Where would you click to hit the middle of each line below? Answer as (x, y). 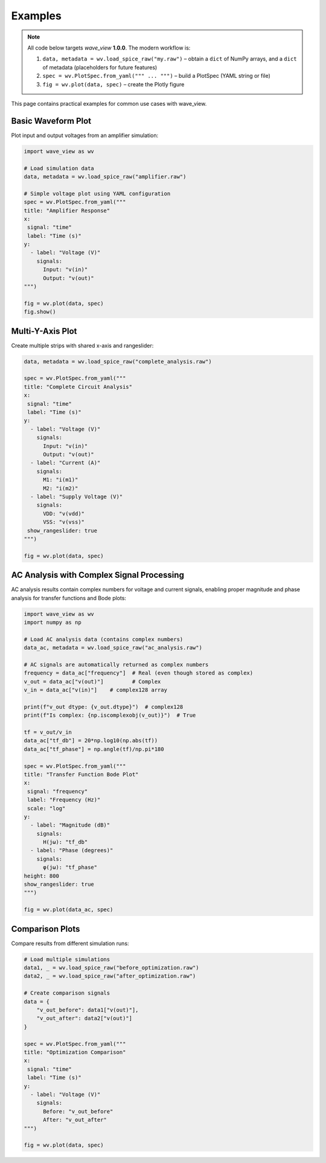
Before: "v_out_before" (78, 1111)
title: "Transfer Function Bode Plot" (81, 774)
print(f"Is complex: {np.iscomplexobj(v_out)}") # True (110, 715)
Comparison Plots (46, 929)
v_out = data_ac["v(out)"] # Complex (92, 681)
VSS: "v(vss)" (64, 522)
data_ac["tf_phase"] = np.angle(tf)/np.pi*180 (94, 749)
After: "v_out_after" (75, 1120)
